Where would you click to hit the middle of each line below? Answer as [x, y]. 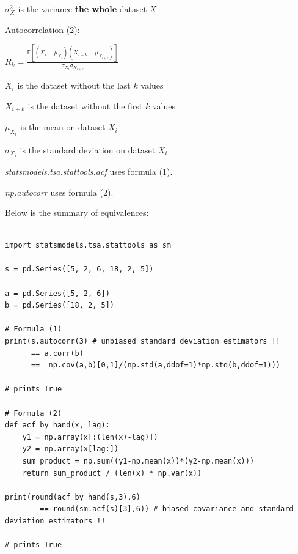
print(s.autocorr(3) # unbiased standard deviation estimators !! [143, 342]
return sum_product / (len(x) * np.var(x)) [112, 473]
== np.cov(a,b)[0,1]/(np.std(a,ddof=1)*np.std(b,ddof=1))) [156, 365]
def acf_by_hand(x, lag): [57, 425]
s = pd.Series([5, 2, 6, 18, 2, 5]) [79, 269]
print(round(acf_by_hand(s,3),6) [73, 497]
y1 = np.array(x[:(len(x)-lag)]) [90, 437]
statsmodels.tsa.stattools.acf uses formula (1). [89, 171]
